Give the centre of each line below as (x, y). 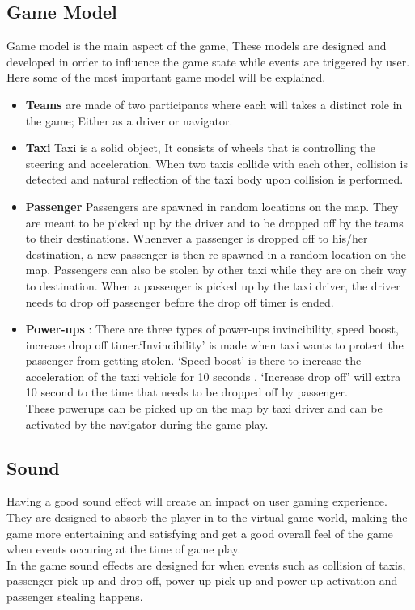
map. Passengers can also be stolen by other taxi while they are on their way (216, 270)
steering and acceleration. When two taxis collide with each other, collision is (216, 163)
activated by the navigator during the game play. (147, 424)
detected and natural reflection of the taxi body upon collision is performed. (214, 179)
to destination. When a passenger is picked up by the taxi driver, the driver (213, 285)
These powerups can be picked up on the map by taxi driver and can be (204, 408)
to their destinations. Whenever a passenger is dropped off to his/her (197, 238)
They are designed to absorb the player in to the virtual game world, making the (207, 517)
